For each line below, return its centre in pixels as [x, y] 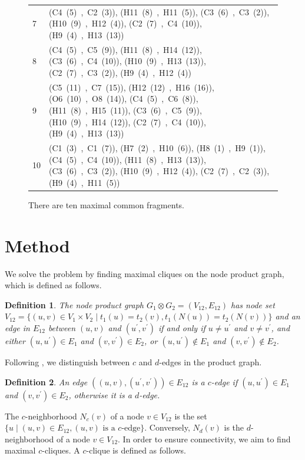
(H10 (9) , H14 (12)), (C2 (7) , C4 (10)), [127, 121]
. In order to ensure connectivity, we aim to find [204, 439]
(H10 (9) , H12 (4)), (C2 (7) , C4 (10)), [125, 23]
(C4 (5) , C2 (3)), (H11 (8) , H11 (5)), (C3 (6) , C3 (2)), [159, 11]
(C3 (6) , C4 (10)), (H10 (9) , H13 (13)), [127, 61]
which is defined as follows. [53, 285]
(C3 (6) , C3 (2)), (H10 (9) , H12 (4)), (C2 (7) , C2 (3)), [159, 171]
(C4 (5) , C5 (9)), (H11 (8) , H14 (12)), [125, 49]
